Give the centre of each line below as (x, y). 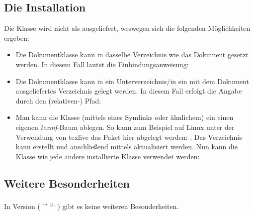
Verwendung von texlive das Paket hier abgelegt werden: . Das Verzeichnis (129, 137)
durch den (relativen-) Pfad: (58, 100)
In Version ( (22, 206)
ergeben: (17, 38)
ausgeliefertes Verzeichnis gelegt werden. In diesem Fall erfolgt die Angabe (129, 91)
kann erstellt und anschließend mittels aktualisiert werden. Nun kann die (127, 147)
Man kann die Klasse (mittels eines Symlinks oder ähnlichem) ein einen (125, 117)
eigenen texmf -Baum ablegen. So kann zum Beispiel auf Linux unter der (125, 127)
